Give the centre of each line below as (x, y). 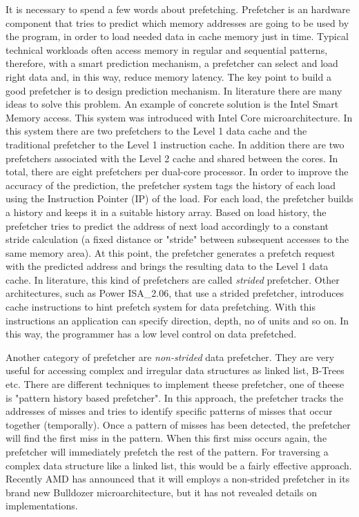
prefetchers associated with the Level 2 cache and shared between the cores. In (172, 158)
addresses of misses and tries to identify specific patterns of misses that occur (169, 411)
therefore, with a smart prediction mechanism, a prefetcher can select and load (172, 63)
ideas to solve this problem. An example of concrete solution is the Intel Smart (172, 104)
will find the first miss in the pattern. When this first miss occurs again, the (166, 438)
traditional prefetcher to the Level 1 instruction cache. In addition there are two (175, 144)
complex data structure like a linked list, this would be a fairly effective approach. (179, 465)
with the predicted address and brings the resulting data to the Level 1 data (167, 266)
